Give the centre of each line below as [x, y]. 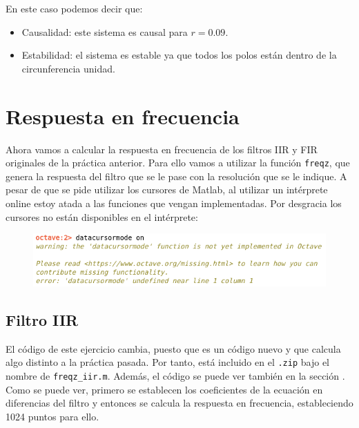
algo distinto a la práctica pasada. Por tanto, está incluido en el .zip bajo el [167, 362]
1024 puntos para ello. [52, 416]
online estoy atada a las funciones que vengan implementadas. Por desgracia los [174, 203]
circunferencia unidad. [68, 68]
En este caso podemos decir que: [74, 8]
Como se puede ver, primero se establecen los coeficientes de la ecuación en [164, 389]
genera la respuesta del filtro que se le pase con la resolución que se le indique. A [176, 176]
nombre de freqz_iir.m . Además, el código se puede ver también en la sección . [175, 375]
